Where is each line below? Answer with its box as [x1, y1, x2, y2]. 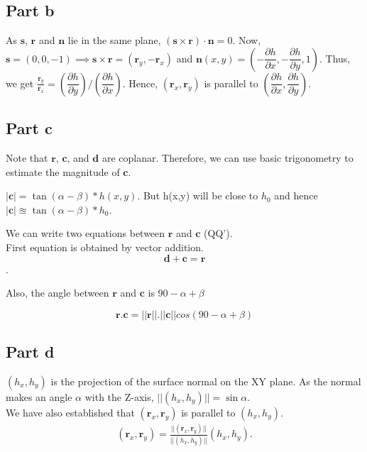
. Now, [232, 33, 261, 48]
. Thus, [319, 50, 351, 65]
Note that [6, 150, 48, 165]
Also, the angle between [6, 285, 109, 300]
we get [6, 75, 34, 90]
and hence [274, 188, 318, 203]
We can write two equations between [6, 226, 165, 241]
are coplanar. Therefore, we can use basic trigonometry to [102, 150, 354, 165]
